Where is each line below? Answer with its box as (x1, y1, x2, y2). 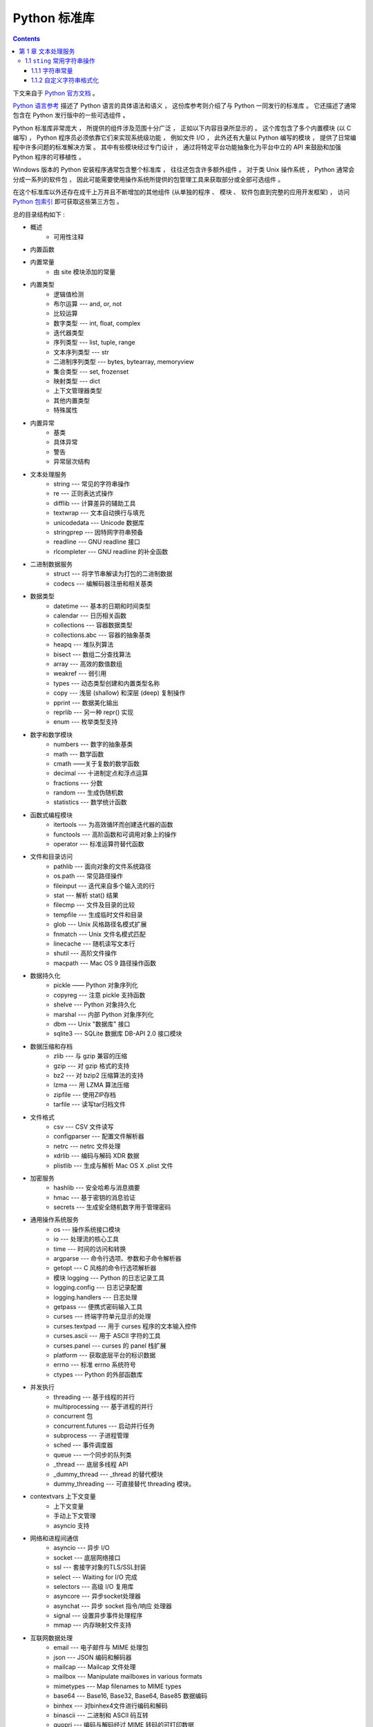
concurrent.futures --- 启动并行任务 (53, 1422, 155, 1430)
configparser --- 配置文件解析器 (53, 1132, 144, 1141)
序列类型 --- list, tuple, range (53, 338, 136, 347)
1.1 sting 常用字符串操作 (25, 57, 96, 65)
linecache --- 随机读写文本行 (53, 939, 135, 948)
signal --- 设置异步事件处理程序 (53, 1612, 143, 1620)
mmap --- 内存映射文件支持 (53, 1621, 132, 1630)
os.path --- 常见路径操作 (53, 872, 124, 880)
